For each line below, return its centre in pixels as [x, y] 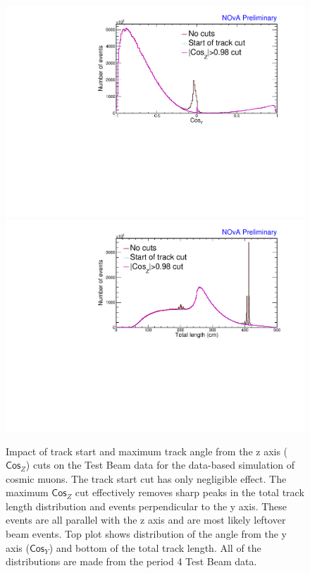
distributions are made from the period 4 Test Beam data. [131, 561]
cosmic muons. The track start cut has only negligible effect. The [146, 478]
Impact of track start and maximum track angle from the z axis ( [147, 451]
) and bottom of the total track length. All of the [155, 547]
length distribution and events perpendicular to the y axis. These [147, 506]
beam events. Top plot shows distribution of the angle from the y [146, 534]
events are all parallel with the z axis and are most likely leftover [146, 520]
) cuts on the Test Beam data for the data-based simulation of [160, 465]
